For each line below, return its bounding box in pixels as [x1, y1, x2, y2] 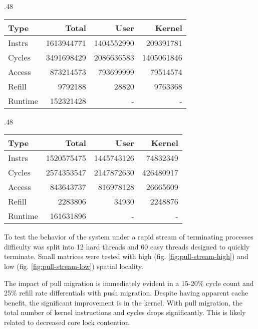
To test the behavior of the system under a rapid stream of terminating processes [4, 231, 253, 242]
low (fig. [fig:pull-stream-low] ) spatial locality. [4, 260, 143, 271]
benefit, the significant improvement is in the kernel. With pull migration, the [4, 297, 242, 307]
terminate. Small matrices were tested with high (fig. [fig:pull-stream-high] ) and [4, 251, 248, 261]
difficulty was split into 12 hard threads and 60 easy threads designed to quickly [4, 241, 250, 251]
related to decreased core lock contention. [4, 316, 131, 327]
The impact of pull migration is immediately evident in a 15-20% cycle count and [4, 277, 254, 288]
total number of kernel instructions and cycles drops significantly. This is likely [4, 307, 246, 317]
